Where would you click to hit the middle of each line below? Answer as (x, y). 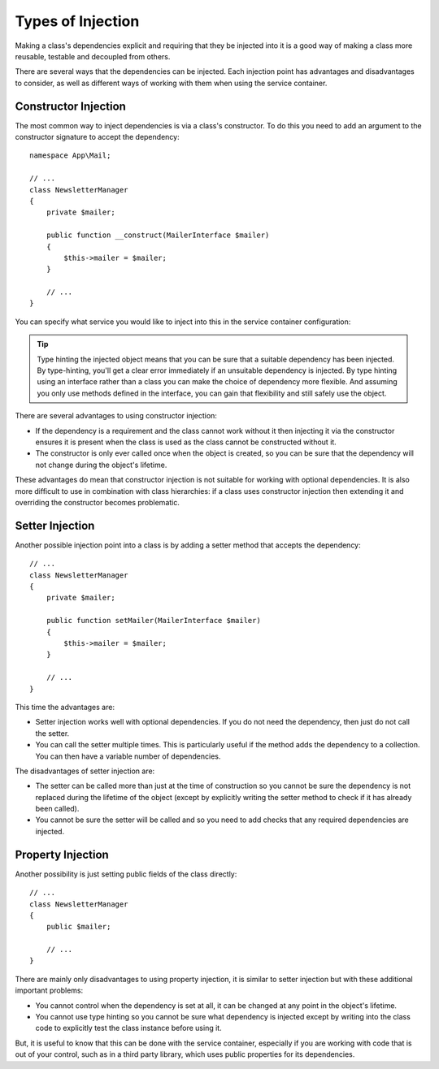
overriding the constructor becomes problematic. (98, 502)
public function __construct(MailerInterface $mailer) (158, 235)
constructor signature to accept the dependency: (97, 137)
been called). (57, 809)
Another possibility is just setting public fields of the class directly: (126, 874)
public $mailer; (78, 927)
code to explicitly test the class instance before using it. (129, 1028)
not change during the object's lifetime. (101, 465)
